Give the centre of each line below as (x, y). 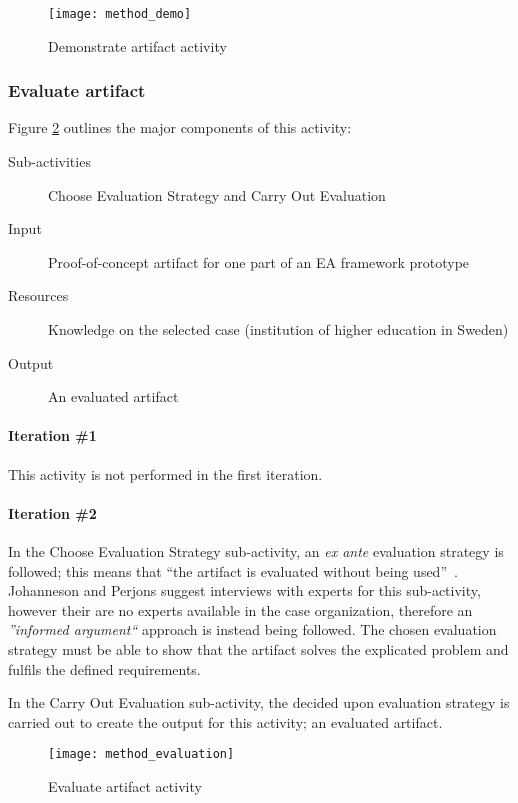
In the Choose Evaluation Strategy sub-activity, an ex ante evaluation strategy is (256, 551)
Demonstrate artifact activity (137, 45)
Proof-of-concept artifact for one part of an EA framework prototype (259, 261)
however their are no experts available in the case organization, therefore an (240, 609)
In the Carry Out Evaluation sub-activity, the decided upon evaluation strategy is (259, 702)
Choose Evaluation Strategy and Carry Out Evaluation (217, 194)
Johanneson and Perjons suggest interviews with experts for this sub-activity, (244, 590)
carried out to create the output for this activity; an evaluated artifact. (225, 721)
